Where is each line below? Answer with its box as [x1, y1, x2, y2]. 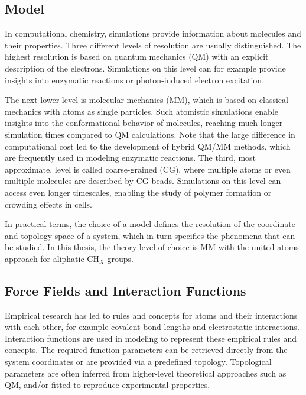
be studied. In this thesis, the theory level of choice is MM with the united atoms [5, 241, 299, 253]
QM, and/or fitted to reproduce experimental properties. [5, 378, 210, 391]
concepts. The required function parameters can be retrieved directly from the [5, 344, 288, 356]
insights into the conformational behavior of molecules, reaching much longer [5, 116, 283, 129]
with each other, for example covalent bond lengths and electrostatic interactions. [5, 320, 300, 333]
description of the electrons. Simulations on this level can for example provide [5, 61, 286, 74]
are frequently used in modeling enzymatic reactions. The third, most [5, 151, 256, 164]
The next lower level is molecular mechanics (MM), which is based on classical [5, 93, 288, 106]
